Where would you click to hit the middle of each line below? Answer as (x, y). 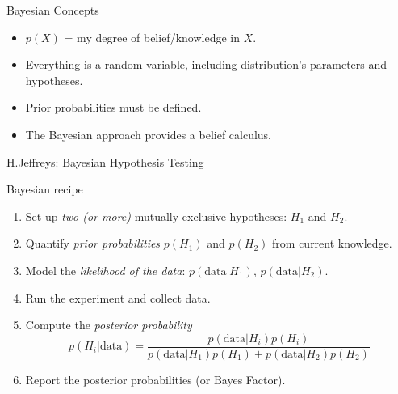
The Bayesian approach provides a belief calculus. (149, 134)
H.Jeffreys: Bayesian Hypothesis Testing (105, 161)
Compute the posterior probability (109, 325)
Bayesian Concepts (53, 10)
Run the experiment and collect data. (118, 297)
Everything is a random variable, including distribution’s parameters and (206, 64)
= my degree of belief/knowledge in (152, 37)
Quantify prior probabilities (93, 243)
